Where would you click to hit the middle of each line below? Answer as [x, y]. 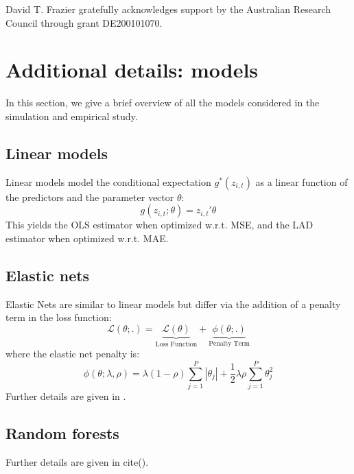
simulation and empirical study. [72, 116]
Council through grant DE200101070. [84, 22]
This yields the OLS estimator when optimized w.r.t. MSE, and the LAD [160, 225]
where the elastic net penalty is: [73, 354]
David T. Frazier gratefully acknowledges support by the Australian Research [168, 9]
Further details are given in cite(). [77, 461]
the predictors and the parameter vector [90, 197]
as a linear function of [302, 181]
